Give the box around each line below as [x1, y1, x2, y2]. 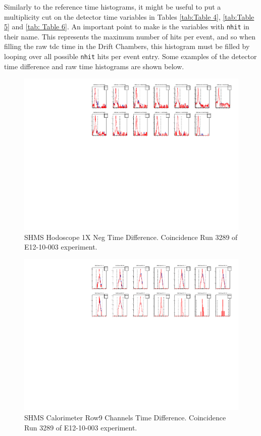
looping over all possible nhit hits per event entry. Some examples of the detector [4, 51, 257, 62]
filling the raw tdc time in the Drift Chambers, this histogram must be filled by [4, 41, 250, 52]
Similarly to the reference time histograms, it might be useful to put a [4, 2, 221, 12]
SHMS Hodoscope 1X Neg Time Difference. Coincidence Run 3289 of [24, 231, 238, 242]
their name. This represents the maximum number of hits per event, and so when [4, 31, 255, 41]
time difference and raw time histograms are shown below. [4, 61, 184, 71]
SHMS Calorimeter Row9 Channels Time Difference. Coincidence [24, 412, 226, 422]
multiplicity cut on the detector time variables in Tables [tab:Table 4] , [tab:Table [4, 11, 254, 22]
